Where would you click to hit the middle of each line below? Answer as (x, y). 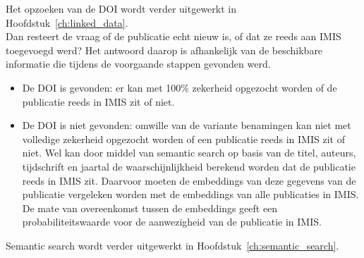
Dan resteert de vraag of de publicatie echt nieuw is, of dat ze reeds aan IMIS (174, 36)
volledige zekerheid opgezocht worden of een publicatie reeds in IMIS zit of (183, 139)
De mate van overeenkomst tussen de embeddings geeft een (150, 208)
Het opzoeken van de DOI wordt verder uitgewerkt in (121, 8)
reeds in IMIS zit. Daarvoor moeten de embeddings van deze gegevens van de (189, 180)
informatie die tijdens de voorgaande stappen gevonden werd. (138, 64)
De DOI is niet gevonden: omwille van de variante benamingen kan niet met (187, 125)
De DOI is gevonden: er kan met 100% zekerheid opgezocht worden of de (180, 87)
